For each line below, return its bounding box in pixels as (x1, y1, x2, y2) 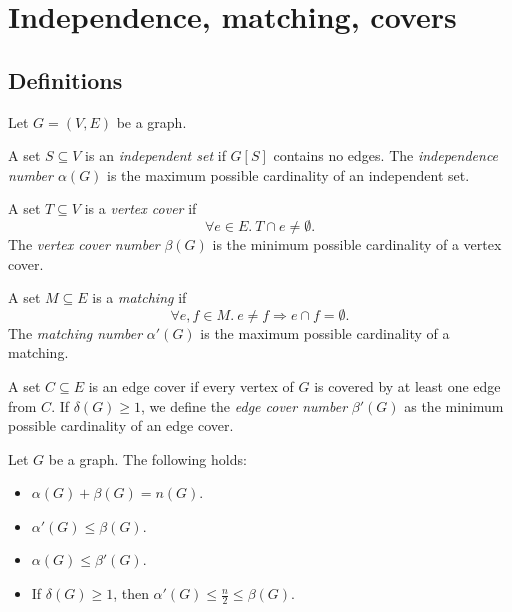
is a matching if (92, 287, 187, 308)
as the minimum (404, 395, 504, 416)
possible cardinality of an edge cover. (8, 415, 234, 436)
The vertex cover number (8, 233, 160, 254)
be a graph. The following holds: (48, 448, 247, 469)
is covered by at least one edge (314, 375, 501, 396)
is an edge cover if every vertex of (88, 375, 294, 396)
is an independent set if (85, 145, 226, 166)
